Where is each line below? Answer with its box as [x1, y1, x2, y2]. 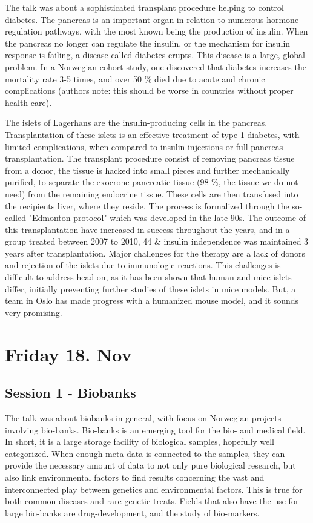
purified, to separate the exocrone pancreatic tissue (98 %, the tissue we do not [5, 176, 298, 188]
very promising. [5, 306, 62, 318]
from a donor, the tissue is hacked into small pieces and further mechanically [5, 163, 290, 176]
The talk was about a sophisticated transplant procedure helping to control [5, 1, 284, 13]
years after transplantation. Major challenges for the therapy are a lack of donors [5, 246, 306, 259]
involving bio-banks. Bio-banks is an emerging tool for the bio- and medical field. [5, 423, 306, 436]
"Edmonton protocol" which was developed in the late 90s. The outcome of [28, 211, 306, 224]
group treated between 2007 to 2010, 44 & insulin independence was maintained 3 [5, 235, 309, 248]
